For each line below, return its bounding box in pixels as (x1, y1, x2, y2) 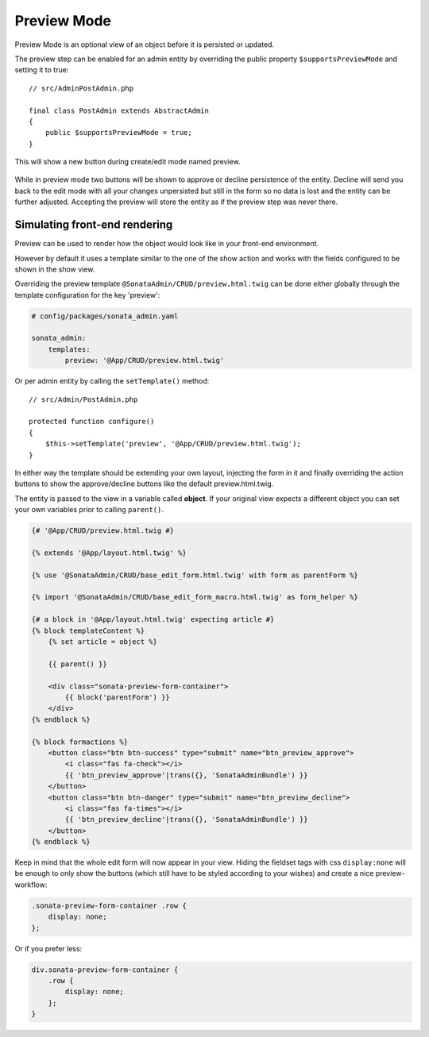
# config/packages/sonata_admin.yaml (31, 311, 179, 321)
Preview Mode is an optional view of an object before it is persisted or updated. (14, 40, 274, 49)
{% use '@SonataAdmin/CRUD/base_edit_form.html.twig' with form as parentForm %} (31, 570, 359, 580)
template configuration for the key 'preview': (14, 290, 160, 299)
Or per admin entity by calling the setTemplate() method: (14, 376, 210, 386)
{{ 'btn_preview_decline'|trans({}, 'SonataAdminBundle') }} (64, 815, 308, 824)
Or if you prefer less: (14, 943, 83, 953)
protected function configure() (29, 417, 155, 426)
